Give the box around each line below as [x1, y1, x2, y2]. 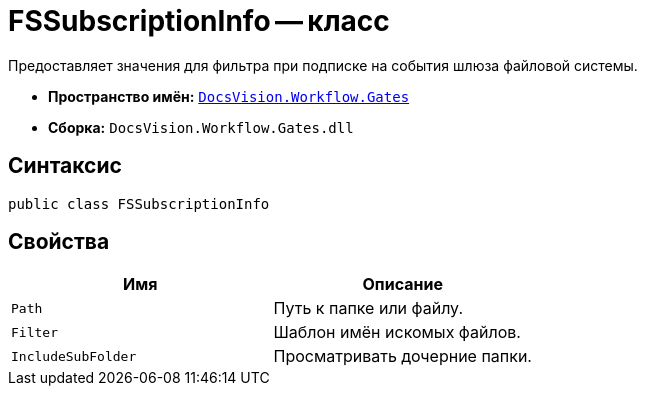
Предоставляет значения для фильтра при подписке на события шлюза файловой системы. [8, 56, 638, 74]
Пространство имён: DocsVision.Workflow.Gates [48, 87, 410, 105]
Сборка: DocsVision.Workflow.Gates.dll [48, 118, 354, 136]
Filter [11, 324, 58, 340]
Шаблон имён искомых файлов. [273, 322, 521, 343]
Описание [362, 274, 443, 295]
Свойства [8, 229, 110, 255]
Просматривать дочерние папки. [273, 346, 532, 367]
